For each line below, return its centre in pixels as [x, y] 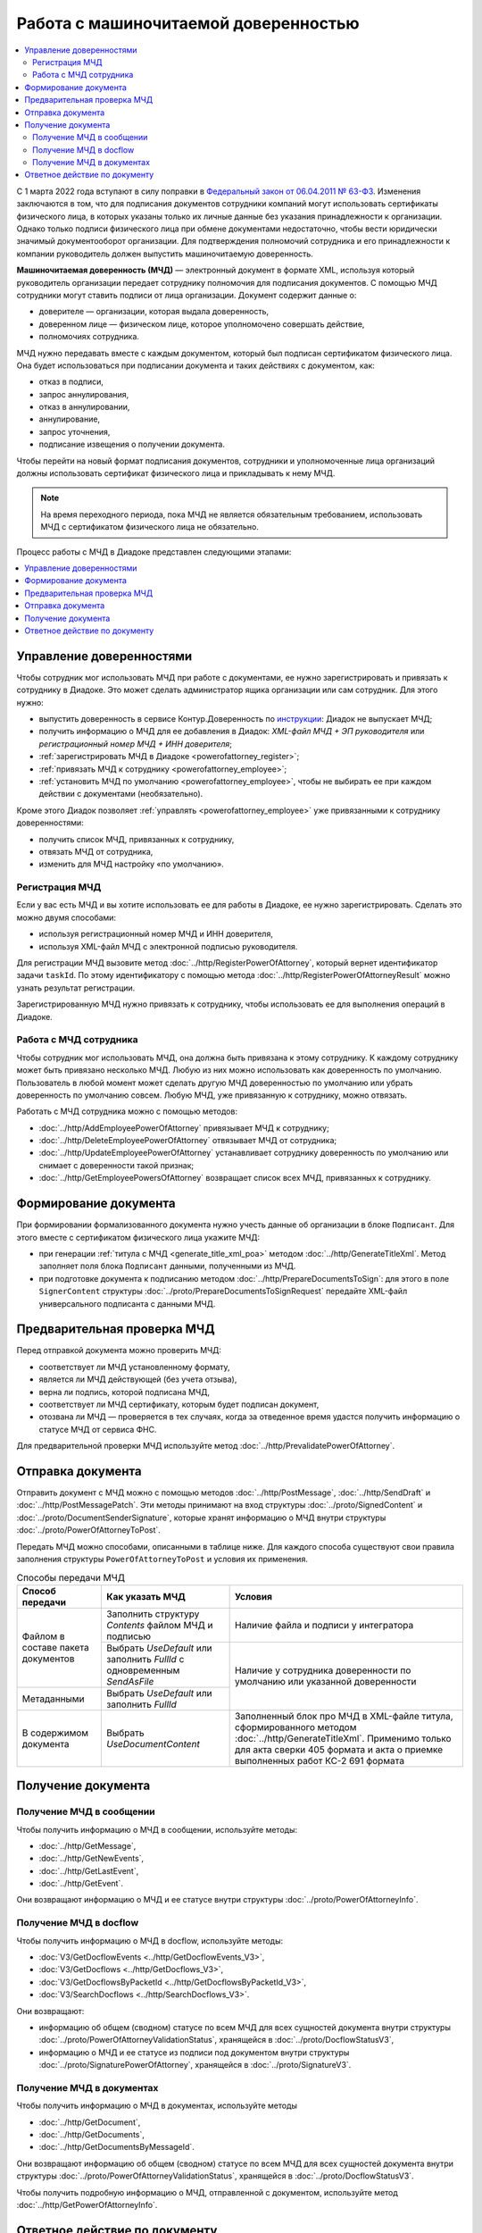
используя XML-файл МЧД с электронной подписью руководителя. [168, 946]
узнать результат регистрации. [76, 988]
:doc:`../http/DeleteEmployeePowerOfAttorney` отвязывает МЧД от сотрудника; [188, 1141]
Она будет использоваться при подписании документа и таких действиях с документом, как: [195, 365]
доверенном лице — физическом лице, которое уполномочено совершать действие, [202, 324]
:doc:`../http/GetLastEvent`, [89, 1870]
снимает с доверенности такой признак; [116, 1165]
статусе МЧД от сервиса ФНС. [98, 1429]
